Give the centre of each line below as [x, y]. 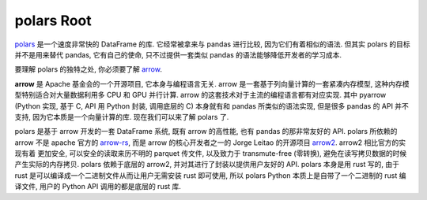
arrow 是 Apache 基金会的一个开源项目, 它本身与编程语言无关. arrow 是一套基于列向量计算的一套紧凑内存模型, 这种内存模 [212, 83]
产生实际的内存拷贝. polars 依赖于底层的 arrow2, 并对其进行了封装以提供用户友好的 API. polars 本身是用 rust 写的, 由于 [207, 165]
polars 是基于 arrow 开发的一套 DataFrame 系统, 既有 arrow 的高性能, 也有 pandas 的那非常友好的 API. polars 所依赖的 [206, 131]
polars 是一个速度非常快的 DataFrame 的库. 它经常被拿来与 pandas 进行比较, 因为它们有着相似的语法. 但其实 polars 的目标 [212, 44]
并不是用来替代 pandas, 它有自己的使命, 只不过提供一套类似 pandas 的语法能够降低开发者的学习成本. [178, 54]
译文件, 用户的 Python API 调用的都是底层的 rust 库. [98, 187]
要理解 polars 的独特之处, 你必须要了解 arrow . [88, 69]
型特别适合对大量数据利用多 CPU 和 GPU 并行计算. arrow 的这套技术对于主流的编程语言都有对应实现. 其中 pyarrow [200, 95]
